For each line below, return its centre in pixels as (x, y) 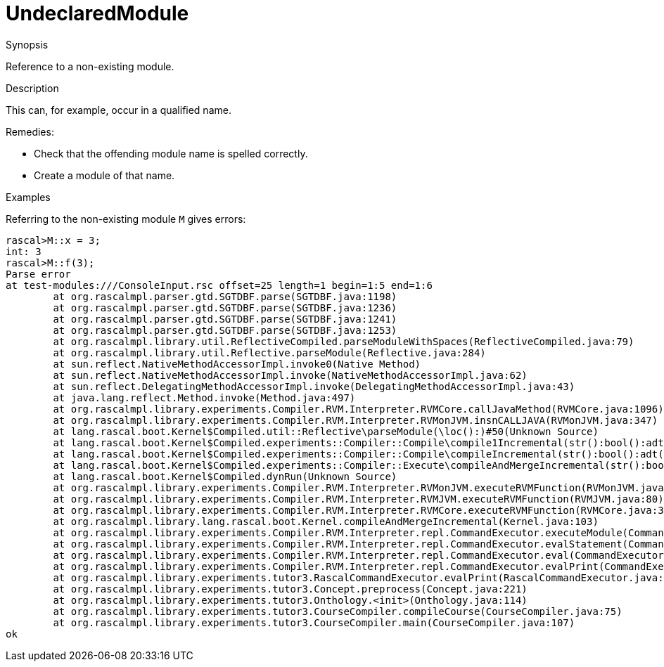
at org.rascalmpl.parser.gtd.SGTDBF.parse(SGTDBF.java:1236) (225, 307)
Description (32, 88)
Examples (28, 197)
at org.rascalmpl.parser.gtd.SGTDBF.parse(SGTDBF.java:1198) (225, 296)
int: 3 (24, 251)
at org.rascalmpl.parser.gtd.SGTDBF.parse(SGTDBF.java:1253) (225, 330)
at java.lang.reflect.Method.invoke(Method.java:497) (204, 397)
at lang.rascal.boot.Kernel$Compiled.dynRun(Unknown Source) (225, 476)
